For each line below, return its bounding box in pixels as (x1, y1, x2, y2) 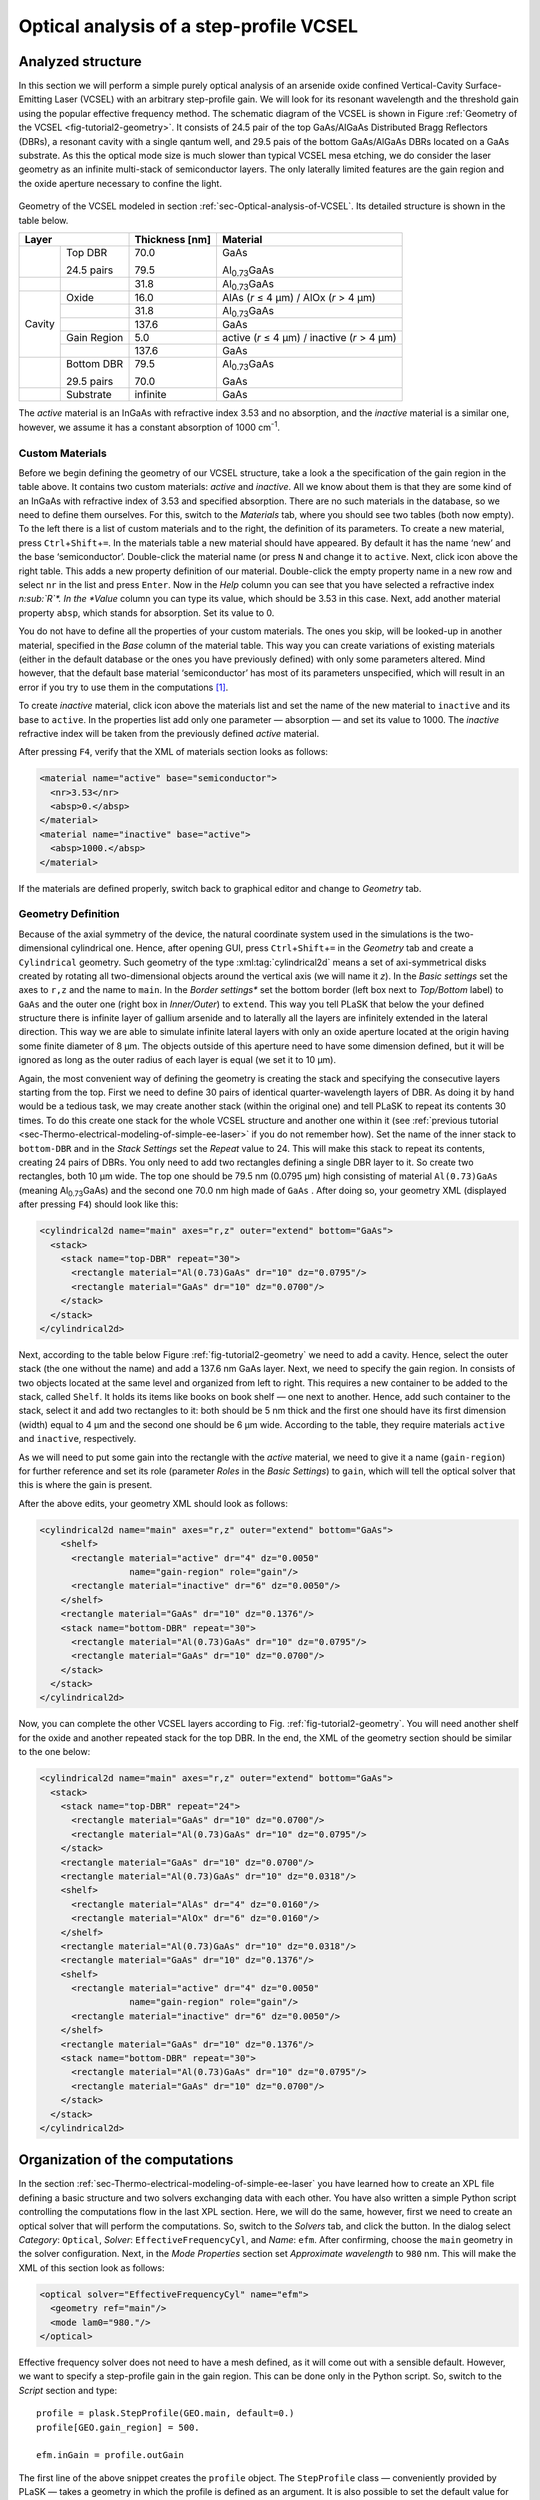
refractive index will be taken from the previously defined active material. (18, 727, 320, 739)
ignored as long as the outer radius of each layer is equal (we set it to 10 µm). (18, 1054, 337, 1066)
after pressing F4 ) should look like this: (18, 1198, 179, 1210)
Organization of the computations (18, 2151, 234, 2169)
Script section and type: (18, 2384, 118, 2396)
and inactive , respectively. (18, 1433, 137, 1445)
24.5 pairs (66, 263, 114, 277)
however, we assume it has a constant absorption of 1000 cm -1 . (18, 420, 280, 433)
